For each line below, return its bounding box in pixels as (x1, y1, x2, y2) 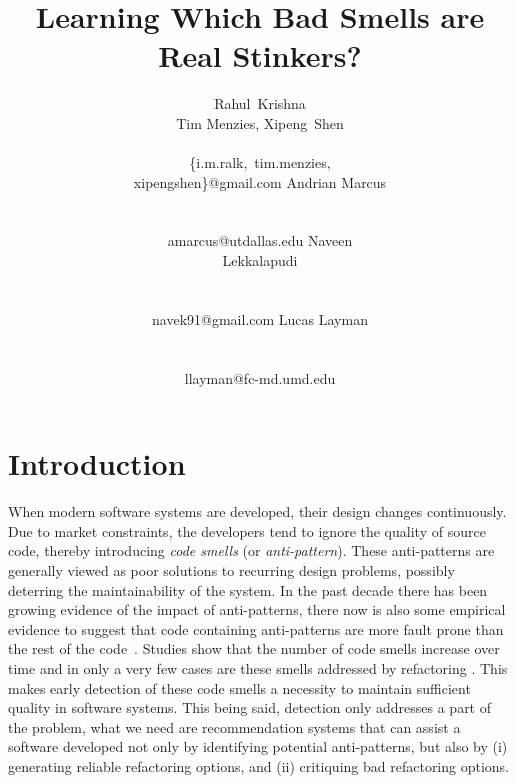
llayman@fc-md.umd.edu (184, 367, 336, 388)
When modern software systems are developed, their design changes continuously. (8, 501, 507, 522)
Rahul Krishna (214, 93, 306, 114)
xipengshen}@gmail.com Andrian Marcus (133, 171, 387, 192)
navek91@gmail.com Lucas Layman (152, 308, 368, 329)
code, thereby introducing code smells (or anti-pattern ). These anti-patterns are (8, 540, 495, 561)
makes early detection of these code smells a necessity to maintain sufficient (8, 677, 471, 698)
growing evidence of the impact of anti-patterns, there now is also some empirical (8, 599, 506, 620)
